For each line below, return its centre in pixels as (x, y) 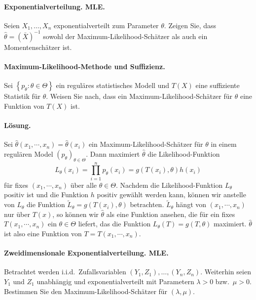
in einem (224, 144)
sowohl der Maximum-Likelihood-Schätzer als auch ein (125, 36)
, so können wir (75, 214)
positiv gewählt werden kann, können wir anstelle (171, 194)
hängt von (191, 204)
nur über (17, 214)
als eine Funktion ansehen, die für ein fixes (171, 214)
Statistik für (22, 96)
